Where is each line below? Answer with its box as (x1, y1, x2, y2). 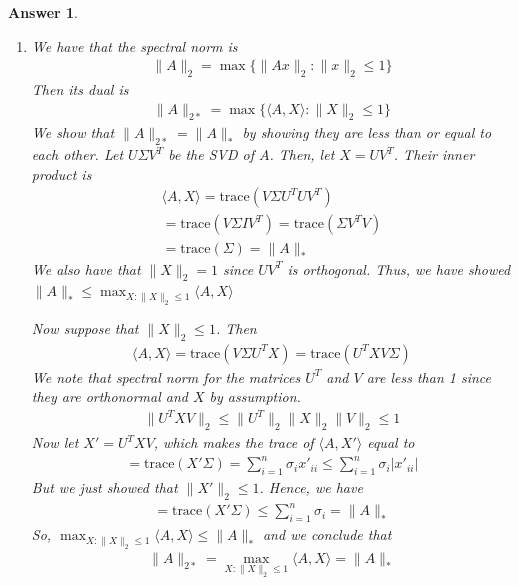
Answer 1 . (8, 2, 78, 22)
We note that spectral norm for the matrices (31, 366, 301, 387)
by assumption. (209, 386, 301, 407)
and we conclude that (262, 524, 392, 545)
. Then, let (269, 144, 335, 165)
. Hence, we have (259, 476, 363, 497)
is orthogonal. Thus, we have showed (287, 258, 511, 279)
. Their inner (393, 144, 475, 165)
